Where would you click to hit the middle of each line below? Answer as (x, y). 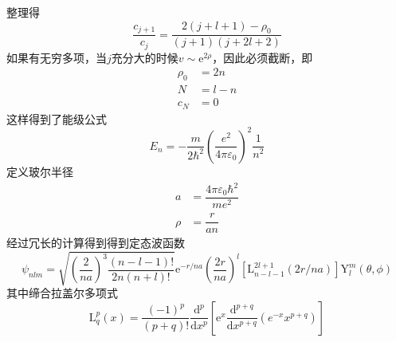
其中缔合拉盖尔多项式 (62, 293)
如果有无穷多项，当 (57, 57)
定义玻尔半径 (40, 171)
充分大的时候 (145, 57)
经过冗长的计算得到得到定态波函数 (96, 243)
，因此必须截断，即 (263, 57)
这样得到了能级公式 (57, 118)
